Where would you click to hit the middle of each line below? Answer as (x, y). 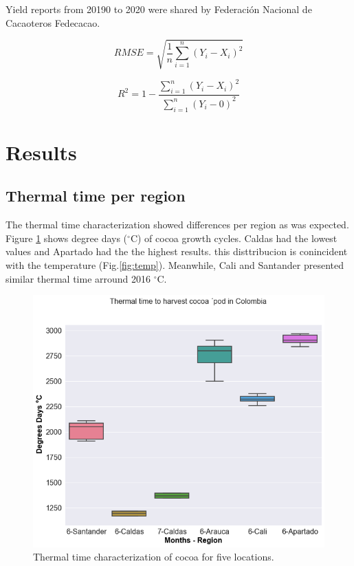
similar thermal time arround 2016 (78, 278)
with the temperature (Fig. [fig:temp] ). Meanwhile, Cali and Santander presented (175, 265)
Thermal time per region (96, 196)
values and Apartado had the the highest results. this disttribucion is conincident (177, 251)
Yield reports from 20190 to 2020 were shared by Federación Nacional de (159, 9)
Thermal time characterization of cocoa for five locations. (154, 557)
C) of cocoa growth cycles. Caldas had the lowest (234, 238)
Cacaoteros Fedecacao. (53, 22)
